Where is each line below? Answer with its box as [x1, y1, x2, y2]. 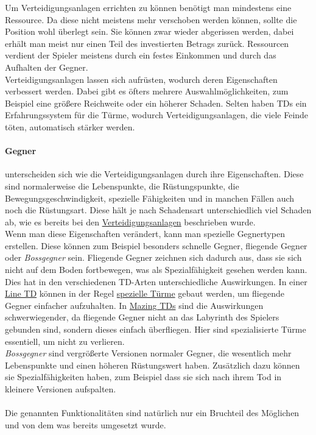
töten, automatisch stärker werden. [5, 120, 135, 133]
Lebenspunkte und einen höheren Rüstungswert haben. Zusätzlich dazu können [5, 358, 300, 371]
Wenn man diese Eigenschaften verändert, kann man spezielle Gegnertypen [5, 227, 285, 240]
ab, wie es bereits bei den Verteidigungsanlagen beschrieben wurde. [5, 215, 256, 228]
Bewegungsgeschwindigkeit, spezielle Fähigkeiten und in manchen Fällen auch [5, 191, 295, 204]
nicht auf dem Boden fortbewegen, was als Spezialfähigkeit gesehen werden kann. [5, 263, 307, 276]
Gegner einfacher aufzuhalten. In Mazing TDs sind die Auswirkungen [5, 299, 264, 311]
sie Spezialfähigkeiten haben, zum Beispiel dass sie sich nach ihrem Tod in [5, 370, 282, 383]
